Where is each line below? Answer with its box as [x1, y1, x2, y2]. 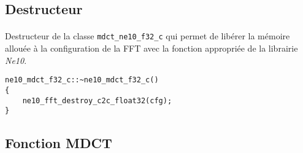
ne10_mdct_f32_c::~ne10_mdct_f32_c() [5, 76, 159, 85]
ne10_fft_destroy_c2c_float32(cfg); [22, 96, 172, 105]
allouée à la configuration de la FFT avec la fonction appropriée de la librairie [5, 42, 298, 55]
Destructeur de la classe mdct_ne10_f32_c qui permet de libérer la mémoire [5, 29, 290, 42]
